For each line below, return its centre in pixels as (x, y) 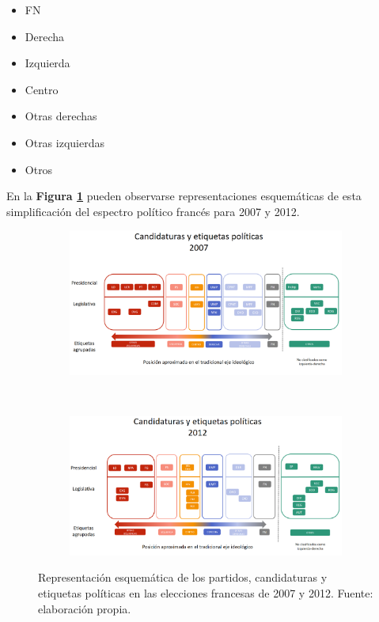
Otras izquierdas (64, 142)
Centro (42, 89)
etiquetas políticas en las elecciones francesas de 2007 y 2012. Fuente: (206, 592)
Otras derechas (61, 116)
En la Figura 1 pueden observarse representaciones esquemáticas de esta (184, 196)
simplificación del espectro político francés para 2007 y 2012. (153, 211)
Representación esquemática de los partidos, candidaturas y (183, 577)
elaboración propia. (85, 608)
